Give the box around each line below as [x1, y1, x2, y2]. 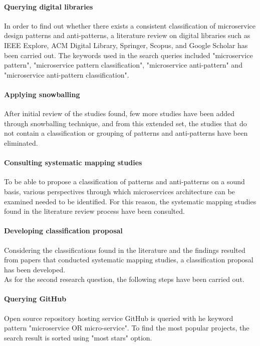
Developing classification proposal [4, 225, 123, 236]
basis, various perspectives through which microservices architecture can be [4, 186, 235, 196]
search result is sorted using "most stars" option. [4, 332, 152, 342]
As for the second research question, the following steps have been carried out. [4, 274, 244, 284]
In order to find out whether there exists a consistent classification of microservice [4, 20, 256, 31]
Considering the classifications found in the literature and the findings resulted [4, 244, 245, 255]
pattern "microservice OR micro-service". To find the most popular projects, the [4, 322, 249, 333]
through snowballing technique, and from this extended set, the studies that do [4, 118, 247, 128]
